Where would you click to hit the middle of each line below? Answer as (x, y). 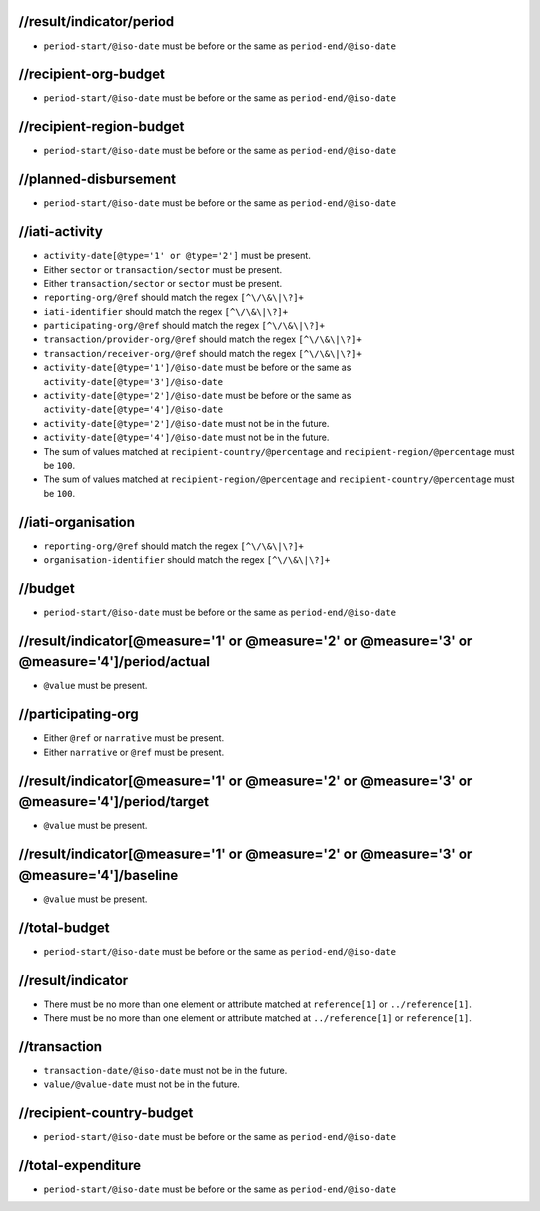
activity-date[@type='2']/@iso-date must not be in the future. (186, 423)
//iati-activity (61, 231)
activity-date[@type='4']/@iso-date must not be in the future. (186, 437)
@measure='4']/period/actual (114, 661)
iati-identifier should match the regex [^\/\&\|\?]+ (166, 311)
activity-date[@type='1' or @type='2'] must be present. (177, 256)
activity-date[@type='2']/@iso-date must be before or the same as (197, 396)
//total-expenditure (80, 1165)
